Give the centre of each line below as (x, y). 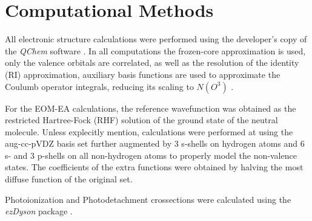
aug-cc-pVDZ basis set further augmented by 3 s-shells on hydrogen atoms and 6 (155, 143)
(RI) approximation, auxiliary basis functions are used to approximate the (143, 74)
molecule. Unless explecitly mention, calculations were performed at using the (149, 131)
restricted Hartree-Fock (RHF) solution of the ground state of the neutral (141, 120)
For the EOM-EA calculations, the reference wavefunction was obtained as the (151, 108)
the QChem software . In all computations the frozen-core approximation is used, (155, 50)
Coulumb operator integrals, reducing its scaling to (99, 86)
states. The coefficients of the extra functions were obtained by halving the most (154, 167)
